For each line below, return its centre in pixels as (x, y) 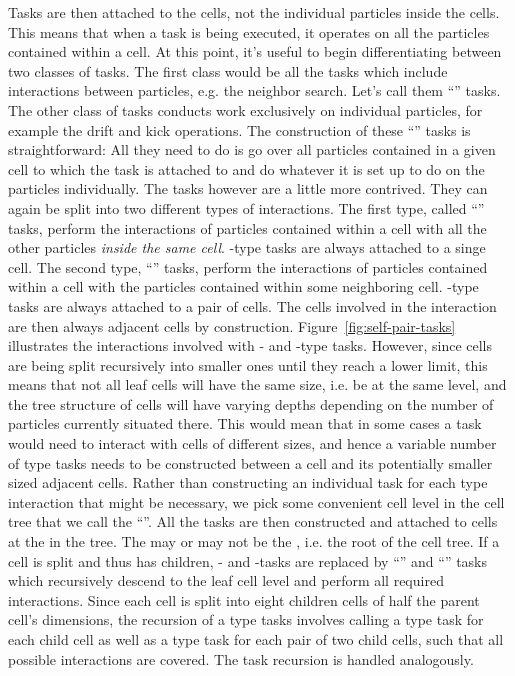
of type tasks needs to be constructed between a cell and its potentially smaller (250, 462)
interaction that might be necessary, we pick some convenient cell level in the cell (256, 501)
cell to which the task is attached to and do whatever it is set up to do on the (246, 168)
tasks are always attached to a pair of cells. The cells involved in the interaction (252, 305)
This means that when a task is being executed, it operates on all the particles (249, 31)
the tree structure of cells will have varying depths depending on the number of (251, 403)
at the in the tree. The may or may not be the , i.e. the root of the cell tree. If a (254, 541)
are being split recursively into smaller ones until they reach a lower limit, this (248, 364)
